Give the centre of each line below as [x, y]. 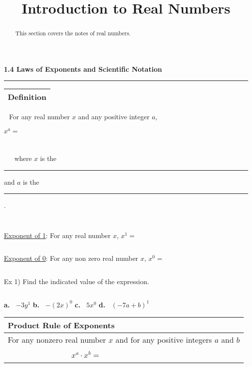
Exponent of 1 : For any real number [57, 235]
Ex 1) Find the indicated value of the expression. [77, 281]
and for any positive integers [164, 340]
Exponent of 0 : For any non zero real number [71, 258]
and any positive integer [114, 117]
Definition [27, 97]
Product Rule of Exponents [61, 325]
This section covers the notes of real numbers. [73, 33]
